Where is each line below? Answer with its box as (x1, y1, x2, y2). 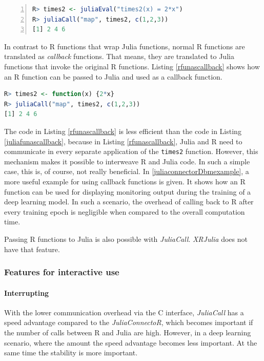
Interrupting (4, 287, 49, 298)
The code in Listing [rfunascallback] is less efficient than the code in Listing (4, 125, 241, 136)
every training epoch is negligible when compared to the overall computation (4, 206, 245, 217)
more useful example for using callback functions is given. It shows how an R (4, 176, 246, 186)
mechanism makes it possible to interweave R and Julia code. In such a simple (4, 156, 250, 166)
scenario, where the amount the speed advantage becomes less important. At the (4, 337, 257, 348)
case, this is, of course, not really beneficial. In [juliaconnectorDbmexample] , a (4, 166, 249, 177)
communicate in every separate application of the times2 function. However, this (4, 146, 258, 157)
